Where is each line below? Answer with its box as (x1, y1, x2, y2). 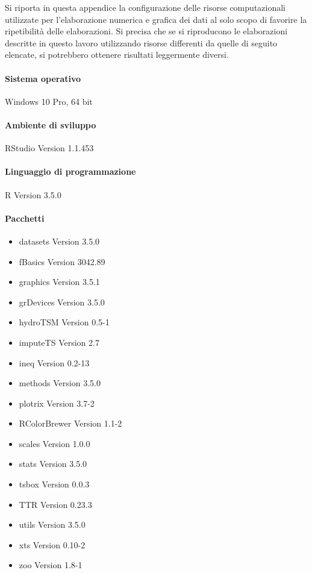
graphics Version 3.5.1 (19, 275, 100, 288)
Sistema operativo (5, 72, 81, 84)
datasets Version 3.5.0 (19, 234, 100, 247)
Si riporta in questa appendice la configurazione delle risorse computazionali (5, 1, 285, 13)
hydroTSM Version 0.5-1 (19, 316, 110, 328)
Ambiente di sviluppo (5, 118, 96, 131)
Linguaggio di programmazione (5, 165, 136, 178)
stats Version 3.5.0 (19, 457, 87, 470)
